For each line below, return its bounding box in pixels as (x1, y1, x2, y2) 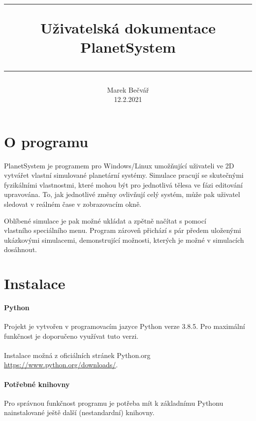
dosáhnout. (4, 244, 37, 255)
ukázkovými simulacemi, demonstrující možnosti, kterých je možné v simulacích (4, 234, 244, 245)
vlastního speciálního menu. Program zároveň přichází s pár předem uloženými (4, 225, 241, 235)
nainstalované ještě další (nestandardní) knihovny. (4, 407, 155, 418)
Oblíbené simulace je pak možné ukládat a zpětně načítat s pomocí (4, 215, 206, 226)
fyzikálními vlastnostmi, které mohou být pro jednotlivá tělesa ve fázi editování (4, 179, 243, 190)
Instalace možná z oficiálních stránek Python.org (4, 350, 151, 360)
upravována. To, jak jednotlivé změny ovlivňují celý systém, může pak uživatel (4, 189, 240, 199)
